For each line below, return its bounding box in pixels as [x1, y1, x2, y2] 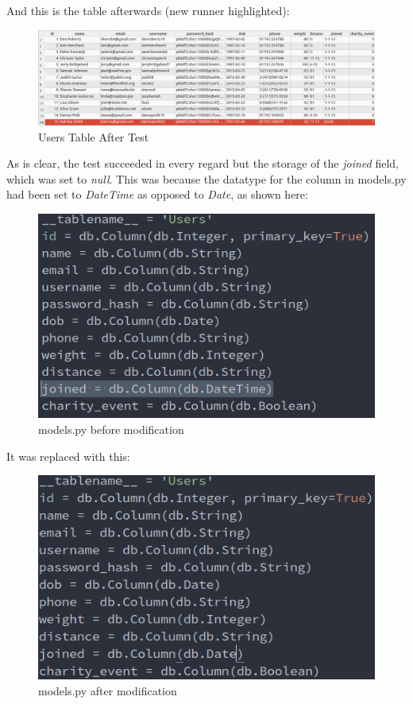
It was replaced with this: [6, 447, 130, 464]
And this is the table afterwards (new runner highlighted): [6, 2, 290, 18]
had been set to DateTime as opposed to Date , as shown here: [6, 186, 308, 203]
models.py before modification [38, 420, 184, 437]
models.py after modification [38, 682, 177, 698]
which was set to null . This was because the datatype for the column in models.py [6, 170, 407, 187]
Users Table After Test [38, 128, 149, 145]
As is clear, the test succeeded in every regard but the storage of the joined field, [6, 155, 399, 172]
